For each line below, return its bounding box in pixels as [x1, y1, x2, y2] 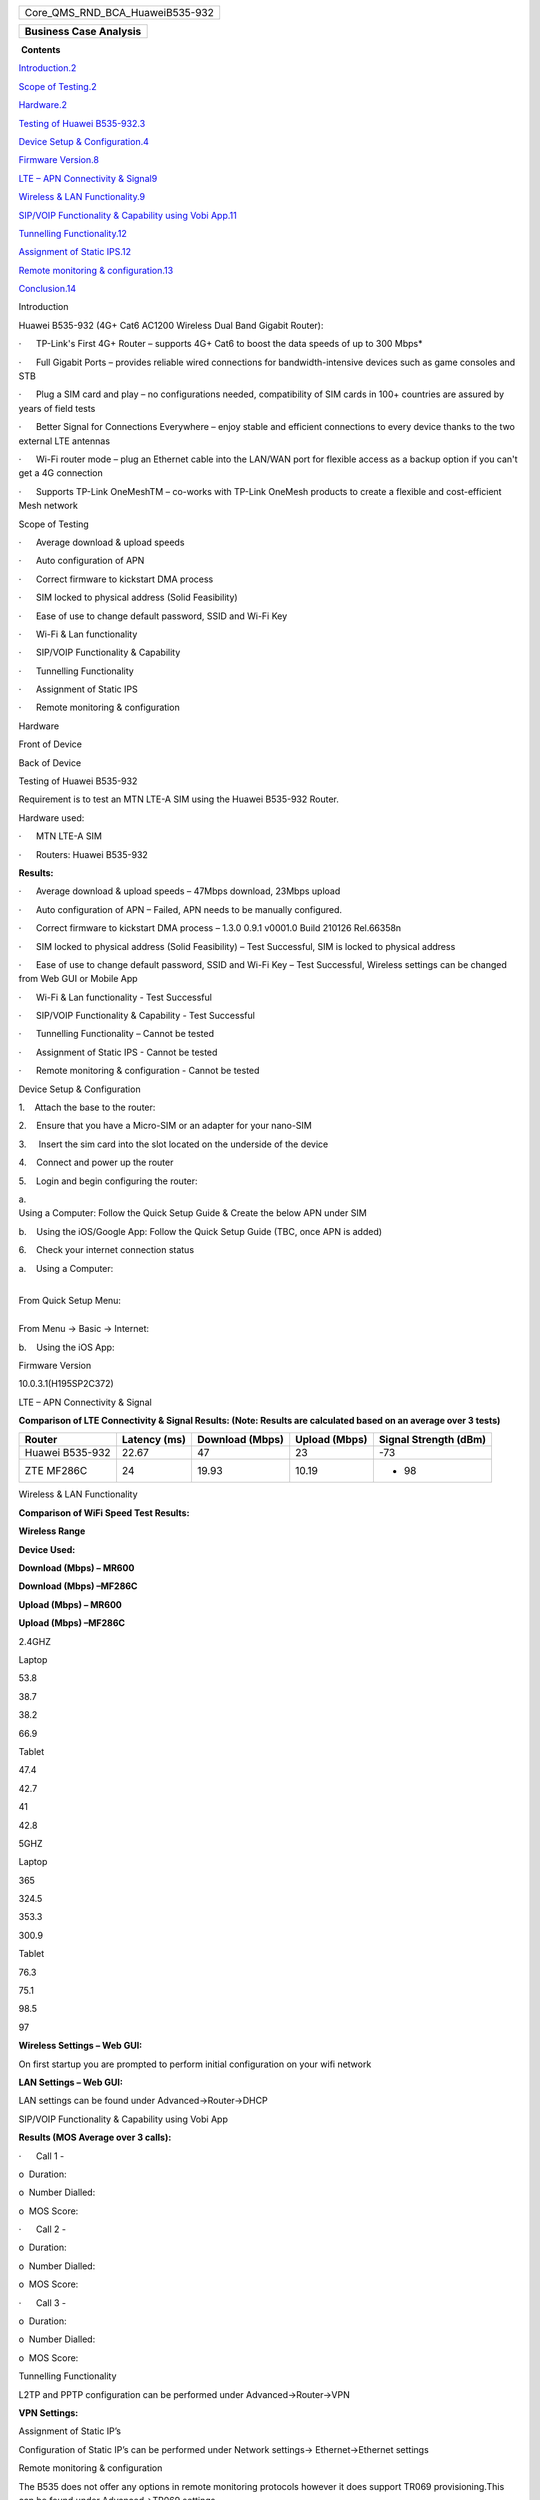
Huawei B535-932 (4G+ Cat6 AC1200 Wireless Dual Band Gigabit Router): [18, 319, 324, 331]
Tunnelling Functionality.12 [18, 227, 127, 239]
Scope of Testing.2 [18, 80, 97, 92]
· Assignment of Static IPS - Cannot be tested [18, 1046, 218, 1058]
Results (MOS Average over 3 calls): [18, 2131, 172, 2144]
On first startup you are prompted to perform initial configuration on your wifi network [18, 2058, 372, 2070]
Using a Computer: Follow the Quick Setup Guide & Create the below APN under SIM [18, 1207, 367, 1219]
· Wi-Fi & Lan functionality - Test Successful [18, 991, 212, 1003]
